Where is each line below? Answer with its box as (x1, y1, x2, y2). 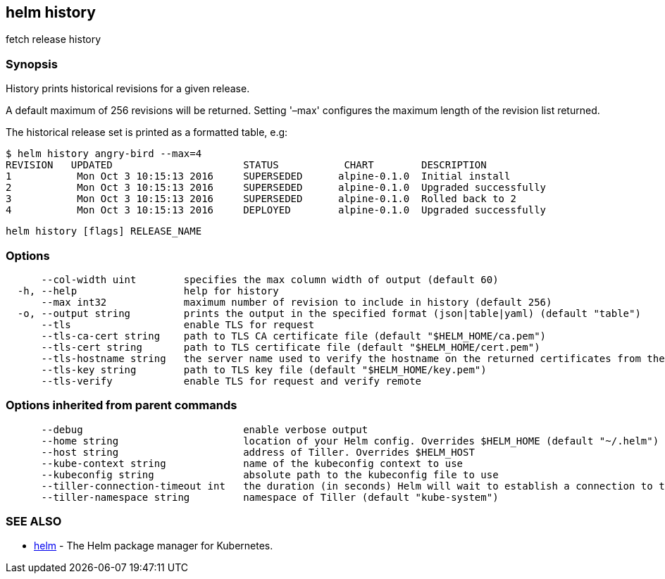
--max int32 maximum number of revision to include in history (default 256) (41, 296, 552, 308)
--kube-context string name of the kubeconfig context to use (41, 457, 464, 469)
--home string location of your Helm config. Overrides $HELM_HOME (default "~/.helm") (41, 435, 659, 447)
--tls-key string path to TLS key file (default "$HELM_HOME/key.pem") (41, 363, 487, 375)
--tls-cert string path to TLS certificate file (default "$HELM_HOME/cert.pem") (41, 341, 540, 353)
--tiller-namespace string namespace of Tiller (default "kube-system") (41, 491, 499, 503)
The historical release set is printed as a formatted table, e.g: (6, 126, 288, 139)
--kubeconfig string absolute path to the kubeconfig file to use (41, 468, 499, 480)
